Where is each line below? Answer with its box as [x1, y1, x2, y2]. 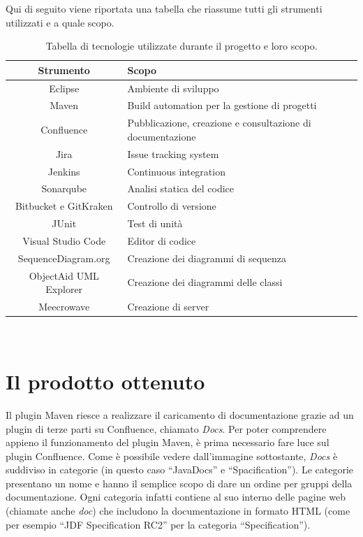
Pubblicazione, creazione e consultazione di [127, 115, 311, 130]
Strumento [38, 62, 90, 77]
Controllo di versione [127, 199, 216, 213]
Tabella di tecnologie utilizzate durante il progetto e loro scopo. [45, 38, 318, 53]
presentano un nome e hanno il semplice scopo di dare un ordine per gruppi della [6, 475, 353, 490]
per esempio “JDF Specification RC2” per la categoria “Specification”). [6, 517, 311, 531]
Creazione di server [127, 299, 209, 314]
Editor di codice [127, 233, 196, 248]
